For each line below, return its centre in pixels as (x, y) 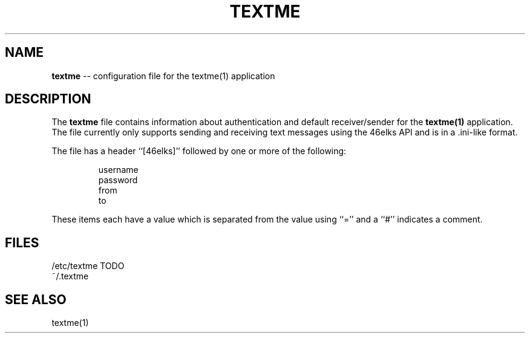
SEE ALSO (36, 299)
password (118, 180)
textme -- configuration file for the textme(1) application (163, 76)
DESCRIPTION (48, 99)
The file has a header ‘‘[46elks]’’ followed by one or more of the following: (199, 151)
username (118, 170)
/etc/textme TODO (88, 266)
